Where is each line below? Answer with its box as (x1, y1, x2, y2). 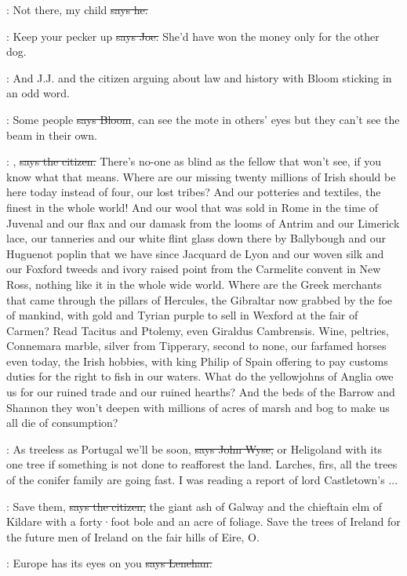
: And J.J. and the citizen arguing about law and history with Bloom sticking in (6, 69, 392, 86)
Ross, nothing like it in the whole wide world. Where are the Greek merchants (6, 275, 382, 292)
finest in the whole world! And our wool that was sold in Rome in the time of (6, 199, 379, 215)
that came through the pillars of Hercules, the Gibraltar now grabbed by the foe (6, 291, 393, 308)
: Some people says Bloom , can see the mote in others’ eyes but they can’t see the (6, 111, 400, 127)
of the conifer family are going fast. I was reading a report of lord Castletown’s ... (6, 472, 398, 488)
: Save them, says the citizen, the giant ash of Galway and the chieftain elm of (6, 498, 383, 514)
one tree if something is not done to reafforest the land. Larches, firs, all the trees (6, 456, 398, 472)
